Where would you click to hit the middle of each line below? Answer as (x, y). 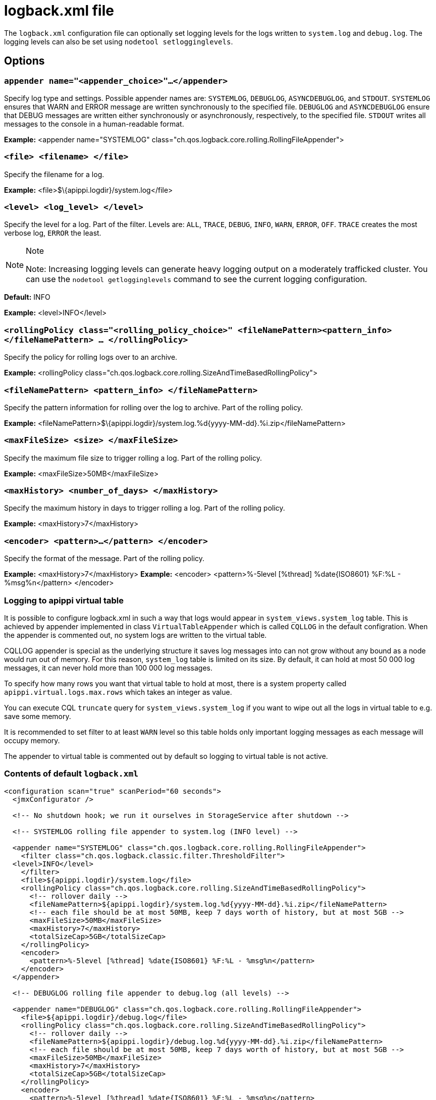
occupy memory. (32, 740)
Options (24, 61)
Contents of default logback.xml (71, 774)
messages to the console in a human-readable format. (94, 124)
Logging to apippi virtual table (64, 600)
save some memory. (38, 716)
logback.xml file (59, 11)
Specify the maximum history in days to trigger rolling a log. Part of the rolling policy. (145, 508)
